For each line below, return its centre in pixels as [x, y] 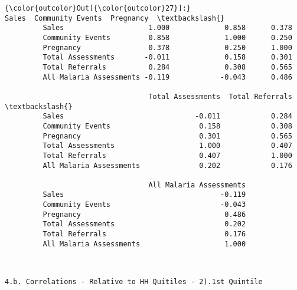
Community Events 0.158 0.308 [167, 126]
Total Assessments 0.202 [144, 224]
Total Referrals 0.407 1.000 [167, 155]
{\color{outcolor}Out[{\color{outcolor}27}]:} [98, 8]
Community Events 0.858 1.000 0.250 [167, 37]
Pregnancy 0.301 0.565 [167, 136]
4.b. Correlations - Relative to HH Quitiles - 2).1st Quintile [134, 281]
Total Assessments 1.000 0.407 [167, 146]
